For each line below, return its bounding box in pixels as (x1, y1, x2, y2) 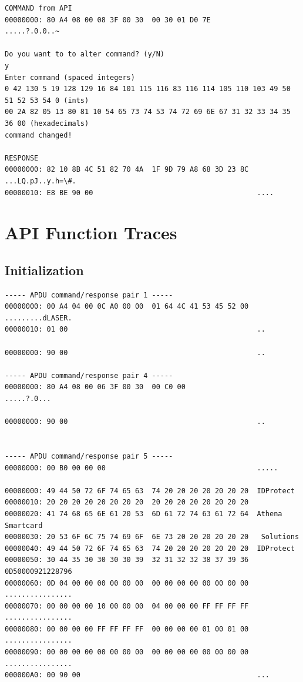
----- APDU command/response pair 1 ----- (5, 290, 173, 299)
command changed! (5, 131, 72, 139)
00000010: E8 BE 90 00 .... (5, 188, 274, 197)
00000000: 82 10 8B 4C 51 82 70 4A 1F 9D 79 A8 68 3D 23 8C (5, 165, 249, 174)
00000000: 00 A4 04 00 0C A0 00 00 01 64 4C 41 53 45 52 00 (5, 302, 249, 311)
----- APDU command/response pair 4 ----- (5, 371, 173, 380)
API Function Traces (5, 220, 177, 245)
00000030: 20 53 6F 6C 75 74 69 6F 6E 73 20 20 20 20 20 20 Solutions (5, 533, 299, 541)
